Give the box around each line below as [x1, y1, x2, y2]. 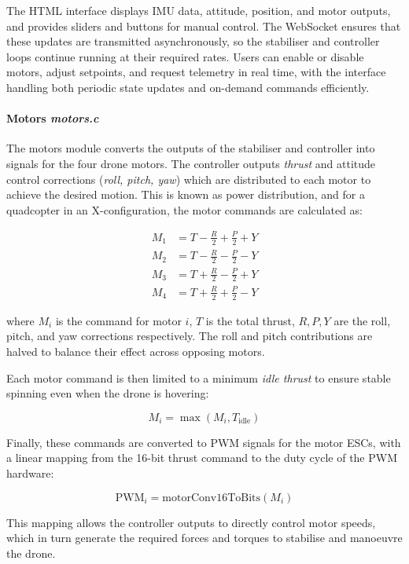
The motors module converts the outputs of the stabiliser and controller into [6, 140, 375, 156]
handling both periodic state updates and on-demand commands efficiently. [6, 79, 370, 95]
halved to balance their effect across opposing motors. [6, 343, 265, 360]
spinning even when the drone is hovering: [6, 385, 209, 401]
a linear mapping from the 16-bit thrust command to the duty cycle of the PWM [6, 449, 398, 466]
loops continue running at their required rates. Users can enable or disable [6, 48, 364, 64]
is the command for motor [55, 312, 182, 328]
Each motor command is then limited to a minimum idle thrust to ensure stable [6, 369, 391, 386]
